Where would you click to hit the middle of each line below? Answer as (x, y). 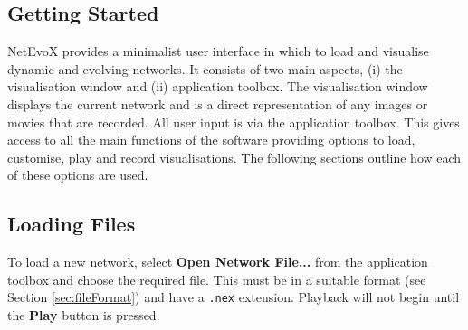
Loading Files (72, 224)
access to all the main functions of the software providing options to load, (211, 140)
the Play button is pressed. (84, 315)
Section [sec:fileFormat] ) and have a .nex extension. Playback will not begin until (234, 297)
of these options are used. (78, 175)
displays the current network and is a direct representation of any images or (218, 104)
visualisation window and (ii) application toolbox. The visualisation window (218, 86)
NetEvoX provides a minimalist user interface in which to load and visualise (218, 51)
